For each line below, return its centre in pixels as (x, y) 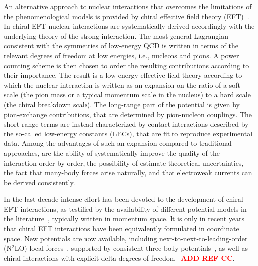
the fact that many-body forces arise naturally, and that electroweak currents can (128, 173)
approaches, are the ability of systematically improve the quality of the (112, 153)
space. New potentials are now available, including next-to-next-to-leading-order (126, 238)
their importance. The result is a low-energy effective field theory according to (123, 75)
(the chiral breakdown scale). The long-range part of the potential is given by (122, 104)
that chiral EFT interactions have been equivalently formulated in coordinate (122, 228)
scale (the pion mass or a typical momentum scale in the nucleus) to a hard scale (127, 94)
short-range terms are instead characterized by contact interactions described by (126, 124)
